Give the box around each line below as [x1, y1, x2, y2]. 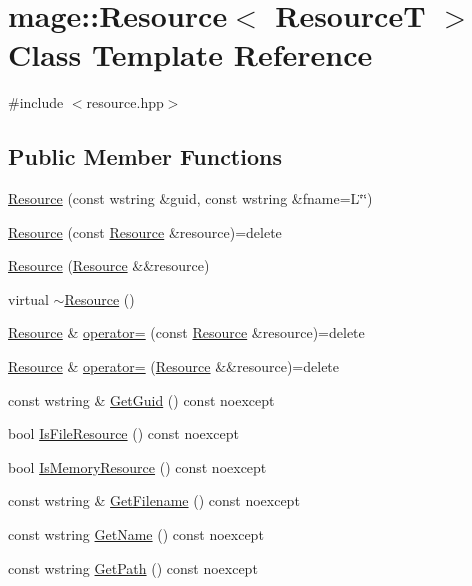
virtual [8, 288, 49, 309]
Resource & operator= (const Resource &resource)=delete [8, 322, 365, 343]
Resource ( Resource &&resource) [8, 255, 210, 276]
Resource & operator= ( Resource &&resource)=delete [8, 356, 340, 377]
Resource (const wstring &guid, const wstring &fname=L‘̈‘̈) [8, 188, 373, 209]
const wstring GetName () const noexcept [8, 524, 264, 545]
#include [8, 92, 64, 113]
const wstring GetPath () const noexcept [8, 557, 258, 578]
